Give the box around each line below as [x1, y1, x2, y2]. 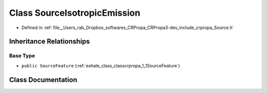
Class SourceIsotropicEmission [9, 7, 140, 18]
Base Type [9, 52, 35, 59]
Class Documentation [9, 75, 78, 84]
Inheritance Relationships [9, 37, 90, 46]
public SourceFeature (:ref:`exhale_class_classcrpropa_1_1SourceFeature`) [21, 62, 180, 68]
